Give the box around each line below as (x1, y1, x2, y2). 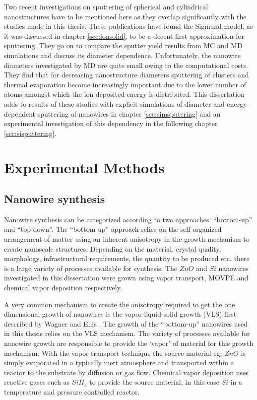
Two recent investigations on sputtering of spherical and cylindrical (4, 1, 208, 11)
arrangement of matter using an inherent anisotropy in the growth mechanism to (4, 234, 250, 244)
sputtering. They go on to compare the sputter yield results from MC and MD (4, 40, 243, 51)
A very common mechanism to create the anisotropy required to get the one (4, 299, 235, 309)
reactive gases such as (4, 377, 70, 387)
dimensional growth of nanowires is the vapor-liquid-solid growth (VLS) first (4, 309, 237, 319)
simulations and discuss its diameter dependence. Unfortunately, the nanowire (4, 50, 241, 60)
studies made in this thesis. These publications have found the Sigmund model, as (4, 21, 253, 31)
